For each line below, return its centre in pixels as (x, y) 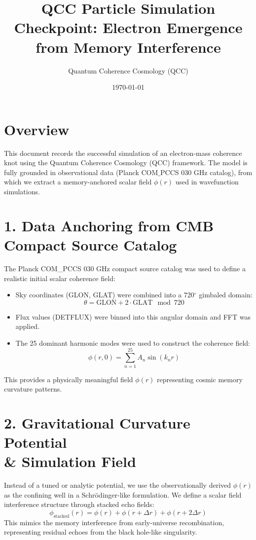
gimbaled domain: (226, 295)
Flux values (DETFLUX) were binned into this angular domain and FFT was (133, 316)
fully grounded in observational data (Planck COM (81, 172)
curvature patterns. (33, 389)
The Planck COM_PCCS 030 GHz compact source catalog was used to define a (125, 268)
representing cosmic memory (200, 379)
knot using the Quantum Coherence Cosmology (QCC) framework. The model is (126, 162)
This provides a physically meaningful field (69, 379)
